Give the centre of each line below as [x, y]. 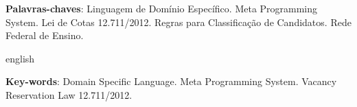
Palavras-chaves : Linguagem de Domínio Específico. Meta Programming [162, 8]
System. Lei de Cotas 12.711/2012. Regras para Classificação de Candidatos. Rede [178, 22]
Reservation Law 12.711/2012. [69, 94]
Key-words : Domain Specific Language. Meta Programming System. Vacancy [171, 81]
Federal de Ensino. [45, 35]
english [20, 58]
